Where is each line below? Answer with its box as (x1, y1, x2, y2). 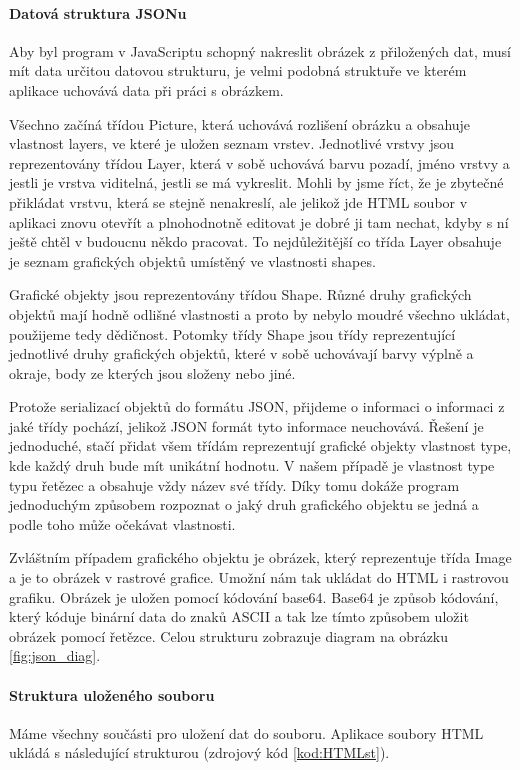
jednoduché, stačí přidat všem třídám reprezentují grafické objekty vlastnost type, (9, 435, 512, 456)
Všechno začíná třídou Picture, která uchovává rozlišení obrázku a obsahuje (9, 113, 471, 134)
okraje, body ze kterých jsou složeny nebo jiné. (9, 362, 296, 383)
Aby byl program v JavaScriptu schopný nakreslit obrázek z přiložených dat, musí (9, 40, 511, 61)
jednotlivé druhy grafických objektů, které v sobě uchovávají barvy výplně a (9, 343, 474, 364)
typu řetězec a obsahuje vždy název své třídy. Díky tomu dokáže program (9, 474, 460, 495)
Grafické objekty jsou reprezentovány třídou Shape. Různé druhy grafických (9, 284, 472, 305)
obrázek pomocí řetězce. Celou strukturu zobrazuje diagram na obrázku (9, 625, 449, 646)
